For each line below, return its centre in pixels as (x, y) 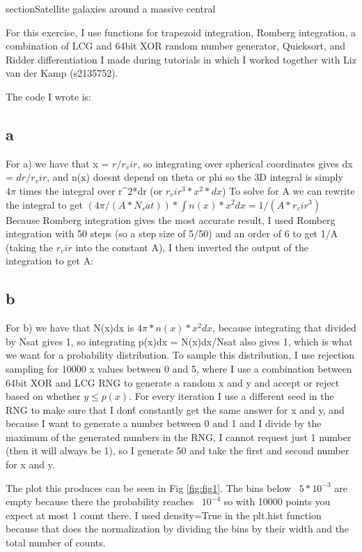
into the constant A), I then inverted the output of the (192, 247)
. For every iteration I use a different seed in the (231, 396)
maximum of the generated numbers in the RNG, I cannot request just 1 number (179, 437)
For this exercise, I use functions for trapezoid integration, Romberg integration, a (181, 32)
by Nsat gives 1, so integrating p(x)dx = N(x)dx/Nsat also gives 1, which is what (179, 341)
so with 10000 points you (277, 501)
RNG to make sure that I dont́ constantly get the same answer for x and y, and (175, 409)
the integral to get (44, 204)
